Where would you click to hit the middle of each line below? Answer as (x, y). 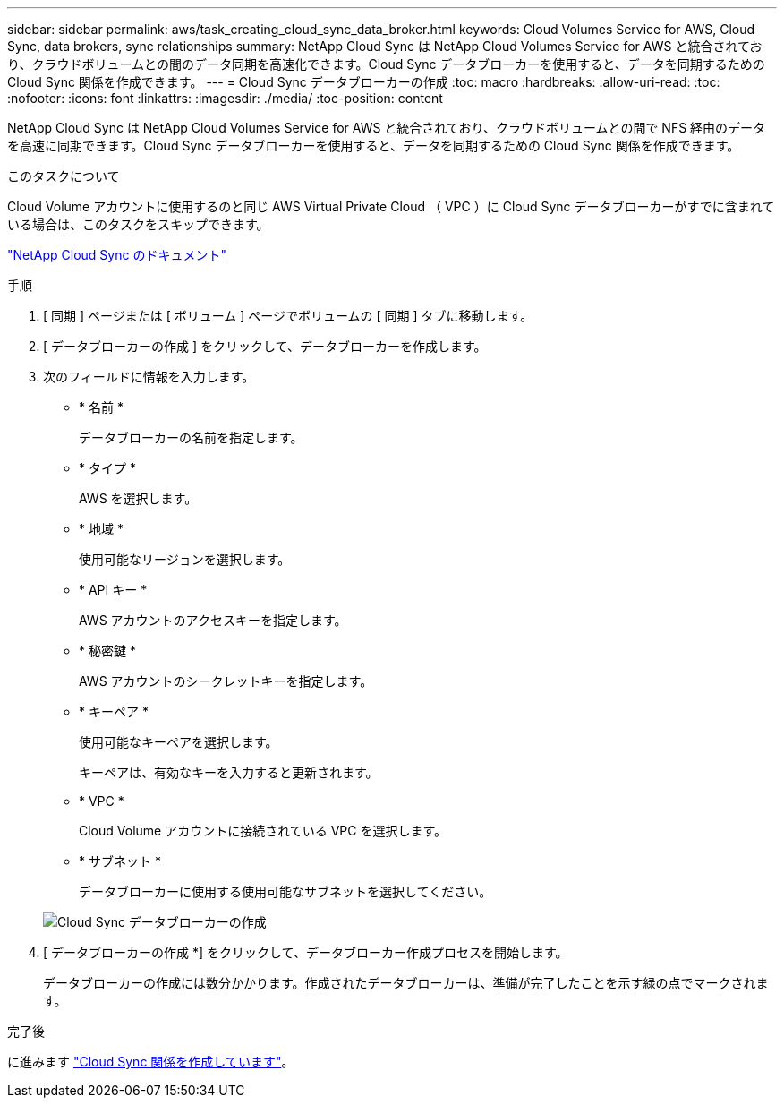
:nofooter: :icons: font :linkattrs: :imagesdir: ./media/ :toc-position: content (225, 98)
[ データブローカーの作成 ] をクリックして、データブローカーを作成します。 (265, 346)
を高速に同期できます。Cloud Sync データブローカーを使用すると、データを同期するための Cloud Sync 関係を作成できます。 (374, 146)
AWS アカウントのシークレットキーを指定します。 (226, 681)
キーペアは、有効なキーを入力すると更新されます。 (229, 772)
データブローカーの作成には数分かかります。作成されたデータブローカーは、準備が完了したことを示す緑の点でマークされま (406, 983)
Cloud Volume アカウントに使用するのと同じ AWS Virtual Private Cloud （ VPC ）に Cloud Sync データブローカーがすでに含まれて (391, 206)
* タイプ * (107, 468)
